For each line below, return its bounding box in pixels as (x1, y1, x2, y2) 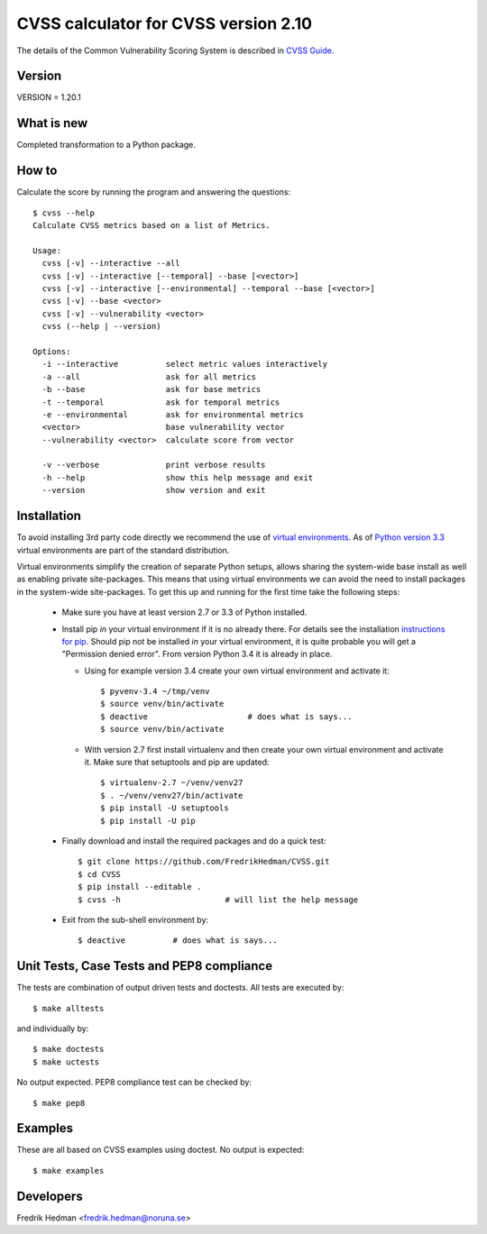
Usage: (32, 245, 62, 256)
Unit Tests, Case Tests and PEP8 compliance (16, 958, 273, 973)
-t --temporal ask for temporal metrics (41, 397, 280, 407)
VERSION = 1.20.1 (16, 92, 81, 103)
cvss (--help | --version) (41, 321, 161, 332)
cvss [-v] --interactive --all (41, 258, 180, 269)
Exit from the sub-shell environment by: (61, 914, 209, 925)
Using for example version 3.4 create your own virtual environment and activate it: (84, 665, 390, 676)
